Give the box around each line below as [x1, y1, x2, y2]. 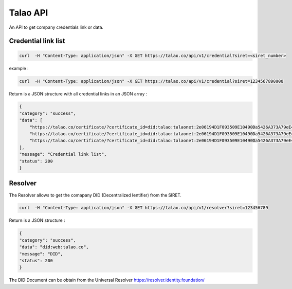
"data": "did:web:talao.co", [19, 244, 89, 250]
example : [9, 65, 29, 71]
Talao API [9, 7, 48, 18]
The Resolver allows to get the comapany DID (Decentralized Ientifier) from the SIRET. [9, 192, 182, 198]
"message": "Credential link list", [19, 151, 107, 157]
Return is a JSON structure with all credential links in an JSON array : [9, 90, 147, 97]
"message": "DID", [19, 251, 63, 256]
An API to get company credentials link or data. [9, 24, 104, 30]
